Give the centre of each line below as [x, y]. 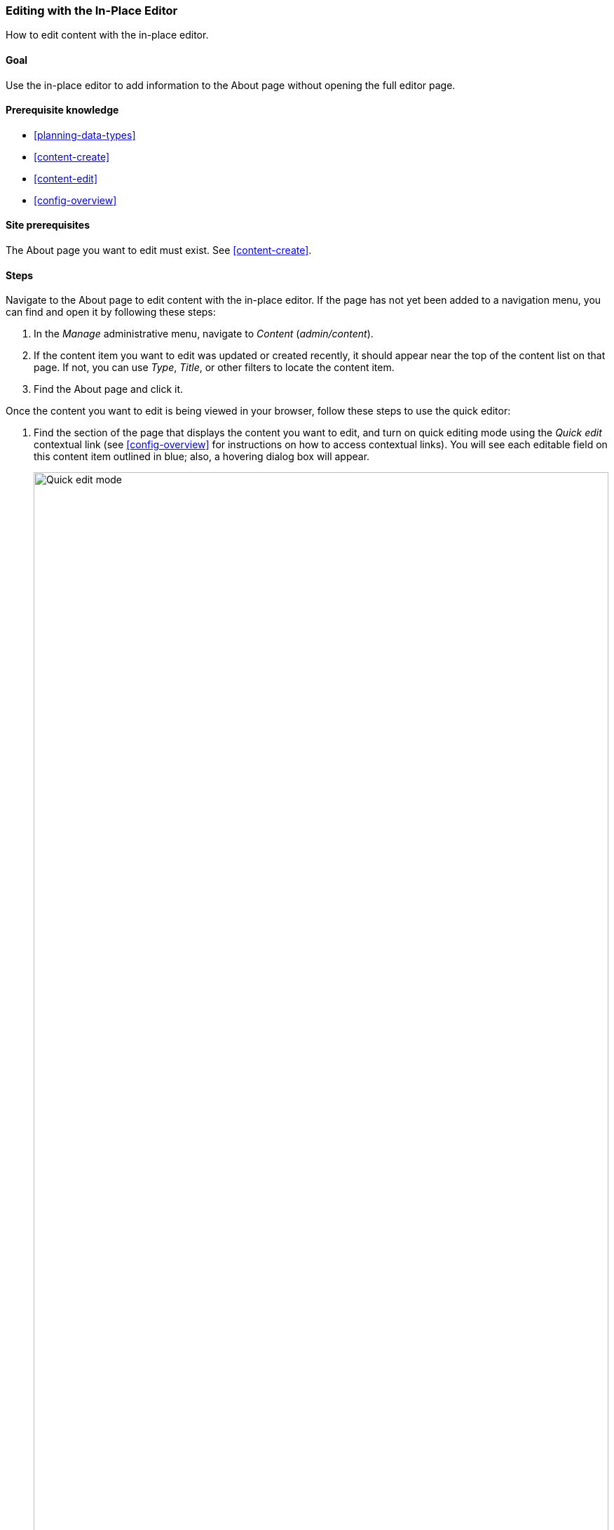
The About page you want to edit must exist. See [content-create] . [159, 250]
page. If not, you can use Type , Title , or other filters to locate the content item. [214, 368]
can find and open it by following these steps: [111, 312]
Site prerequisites [48, 225]
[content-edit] [66, 178]
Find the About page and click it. [109, 389]
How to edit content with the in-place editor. [107, 35]
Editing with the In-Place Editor [92, 11]
